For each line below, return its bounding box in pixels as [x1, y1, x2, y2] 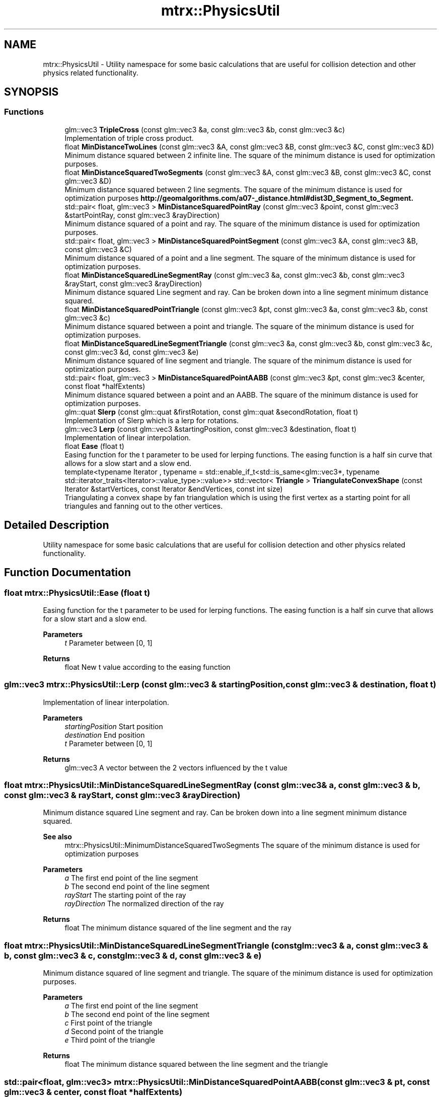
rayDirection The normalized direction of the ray [64, 899, 224, 908]
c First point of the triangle [64, 1018, 153, 1028]
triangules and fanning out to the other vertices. [64, 501, 223, 510]
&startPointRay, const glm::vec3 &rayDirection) [64, 210, 220, 219]
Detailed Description [4, 519, 109, 532]
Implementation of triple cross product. [64, 133, 194, 142]
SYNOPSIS [4, 86, 59, 99]
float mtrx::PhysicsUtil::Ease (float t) [4, 587, 151, 598]
